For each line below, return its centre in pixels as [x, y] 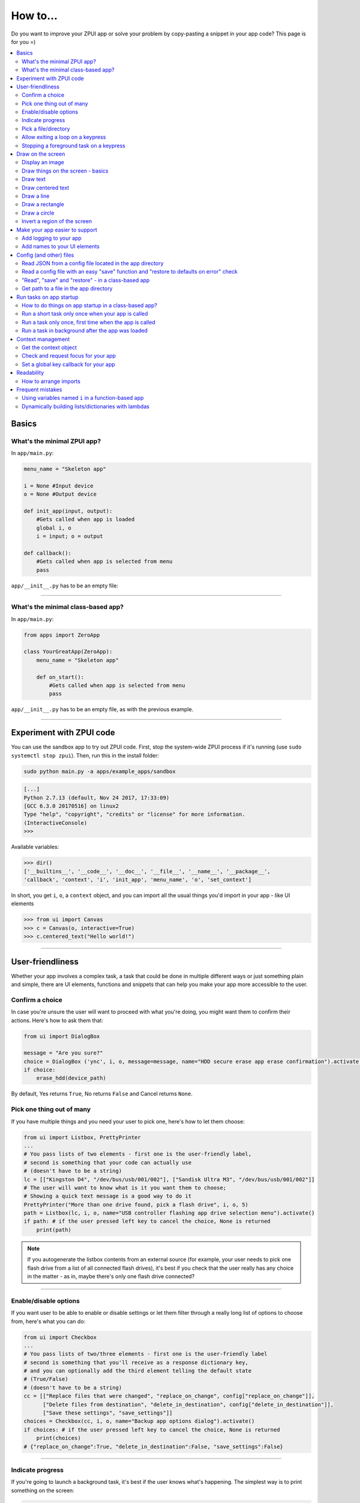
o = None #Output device [60, 494]
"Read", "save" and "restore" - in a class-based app [86, 280]
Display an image [43, 162]
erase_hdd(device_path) [71, 1078]
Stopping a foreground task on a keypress [73, 145]
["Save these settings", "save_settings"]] [108, 1413]
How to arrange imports [51, 381]
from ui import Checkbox [60, 1337]
